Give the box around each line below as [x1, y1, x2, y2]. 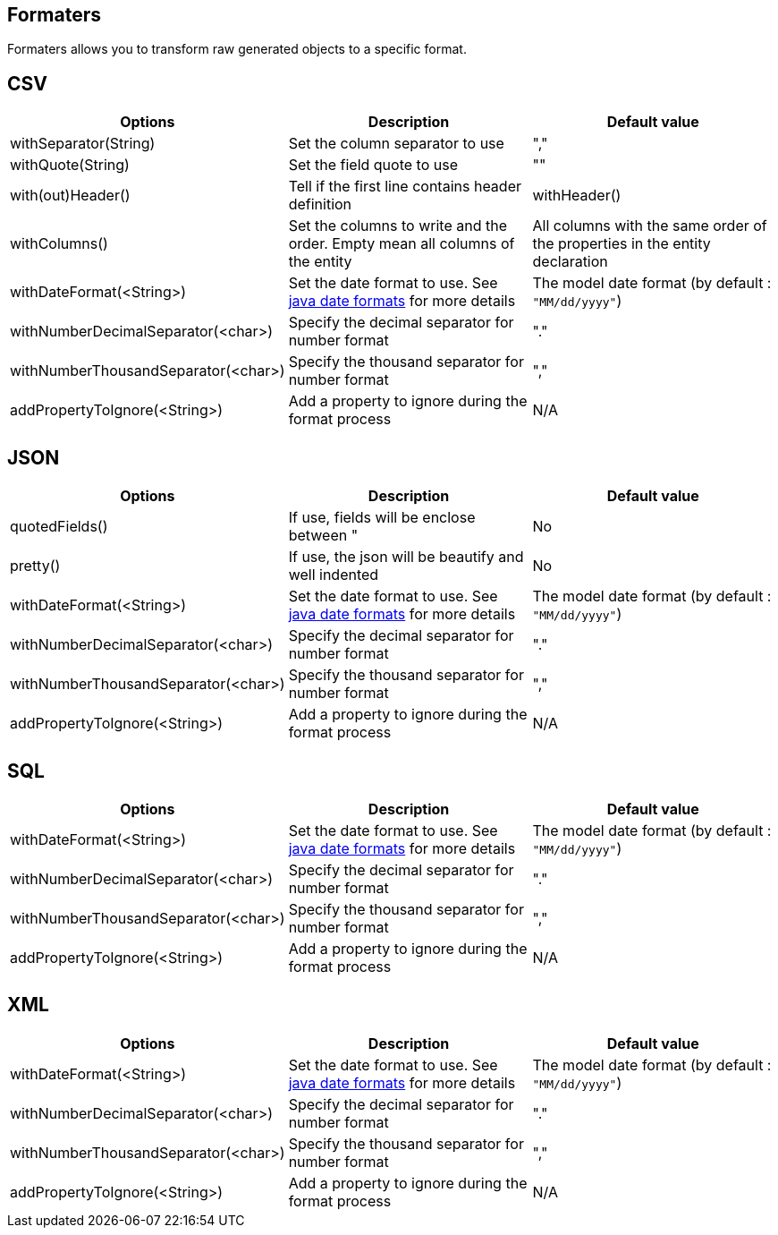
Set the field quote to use [288, 156, 458, 175]
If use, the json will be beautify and [288, 548, 524, 566]
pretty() [10, 557, 61, 575]
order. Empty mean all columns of [288, 234, 515, 253]
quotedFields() [10, 517, 108, 536]
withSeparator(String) [10, 134, 156, 153]
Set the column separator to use [288, 134, 504, 153]
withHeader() [532, 186, 622, 205]
